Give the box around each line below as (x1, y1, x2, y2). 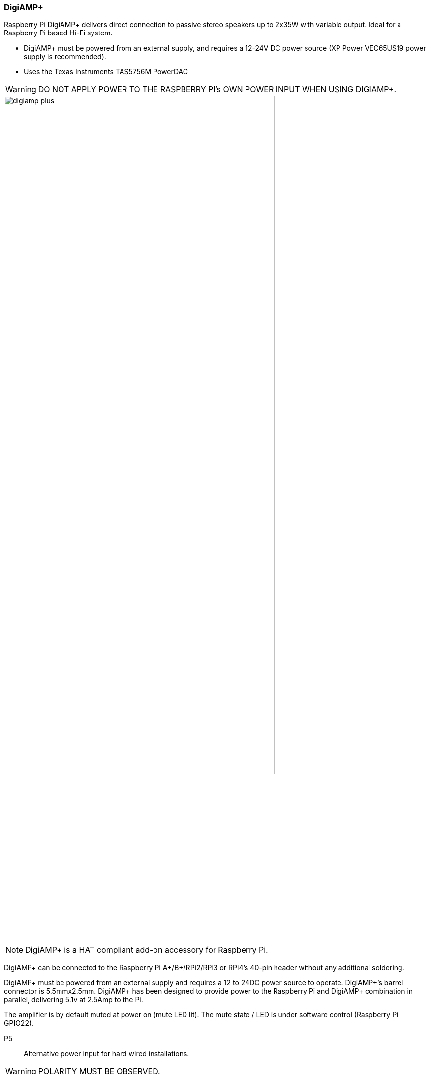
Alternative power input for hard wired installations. (24, 1049, 189, 1058)
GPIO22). (4, 1018, 34, 1027)
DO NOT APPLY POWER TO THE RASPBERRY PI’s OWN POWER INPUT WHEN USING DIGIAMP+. (38, 84, 397, 95)
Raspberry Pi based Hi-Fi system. (4, 29, 113, 37)
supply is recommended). (24, 52, 106, 61)
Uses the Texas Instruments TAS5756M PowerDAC (24, 67, 188, 76)
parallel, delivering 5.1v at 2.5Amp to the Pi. (4, 995, 143, 1004)
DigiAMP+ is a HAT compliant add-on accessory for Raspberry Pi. (25, 944, 268, 955)
